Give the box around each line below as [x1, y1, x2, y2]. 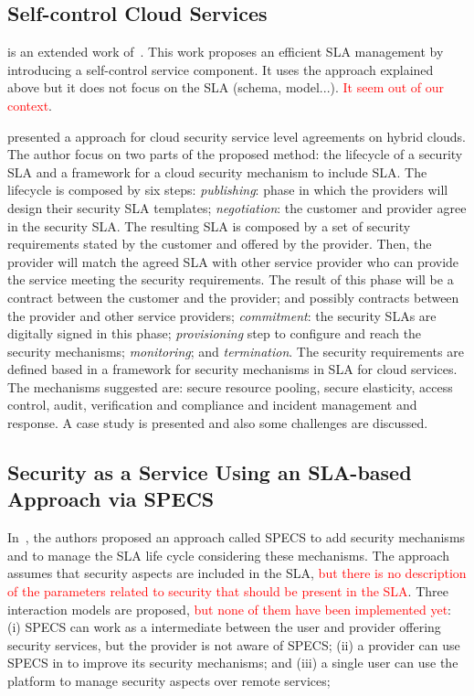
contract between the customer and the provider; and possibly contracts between [7, 287, 459, 306]
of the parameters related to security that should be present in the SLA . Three [7, 582, 448, 601]
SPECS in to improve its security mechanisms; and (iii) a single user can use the [7, 653, 458, 672]
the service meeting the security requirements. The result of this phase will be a [7, 270, 454, 289]
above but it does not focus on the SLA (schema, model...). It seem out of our [7, 78, 445, 97]
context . [7, 95, 53, 114]
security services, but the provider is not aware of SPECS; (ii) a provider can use [7, 635, 460, 654]
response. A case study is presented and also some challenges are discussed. [7, 413, 428, 433]
